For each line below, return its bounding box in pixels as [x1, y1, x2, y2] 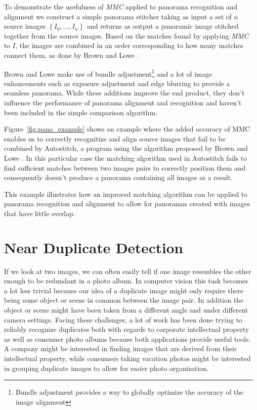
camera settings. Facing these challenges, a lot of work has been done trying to [4, 314, 243, 324]
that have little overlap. [4, 208, 75, 218]
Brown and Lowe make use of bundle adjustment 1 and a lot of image [4, 67, 212, 79]
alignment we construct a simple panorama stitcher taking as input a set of [4, 11, 232, 21]
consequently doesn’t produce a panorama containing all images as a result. [4, 172, 233, 182]
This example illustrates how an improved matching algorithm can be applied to [4, 188, 248, 199]
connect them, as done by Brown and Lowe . [4, 49, 139, 60]
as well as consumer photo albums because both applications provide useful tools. [4, 333, 251, 344]
